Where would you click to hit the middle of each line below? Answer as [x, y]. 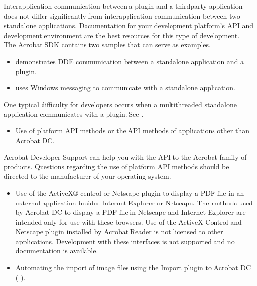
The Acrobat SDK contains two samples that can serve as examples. [107, 45]
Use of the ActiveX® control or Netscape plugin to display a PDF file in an [130, 192]
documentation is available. [57, 251]
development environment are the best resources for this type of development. [122, 35]
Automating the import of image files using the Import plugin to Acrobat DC [133, 267]
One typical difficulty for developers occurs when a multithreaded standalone [120, 104]
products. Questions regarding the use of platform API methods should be [117, 166]
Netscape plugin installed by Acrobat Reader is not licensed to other [119, 231]
